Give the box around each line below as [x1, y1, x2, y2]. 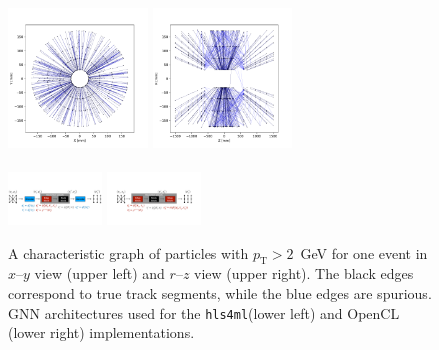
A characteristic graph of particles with [8, 242, 249, 263]
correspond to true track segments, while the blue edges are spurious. [8, 282, 432, 303]
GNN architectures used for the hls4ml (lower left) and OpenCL [8, 302, 400, 323]
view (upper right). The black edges [194, 263, 414, 284]
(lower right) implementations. [8, 322, 195, 343]
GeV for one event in [300, 242, 428, 263]
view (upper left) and [34, 263, 165, 284]
